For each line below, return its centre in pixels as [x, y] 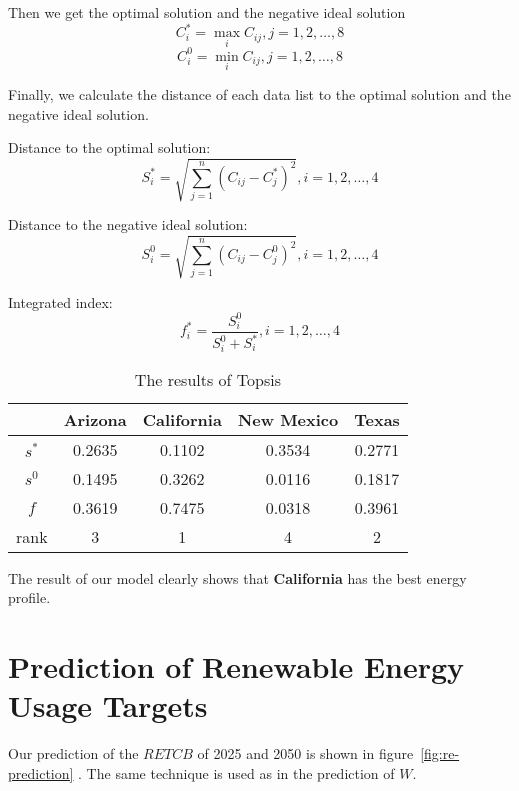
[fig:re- [440, 753]
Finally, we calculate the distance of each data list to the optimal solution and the [259, 94]
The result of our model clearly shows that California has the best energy [237, 577]
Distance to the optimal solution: [109, 147]
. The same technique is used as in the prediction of [236, 772]
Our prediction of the [73, 753]
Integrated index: [60, 301]
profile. [29, 597]
